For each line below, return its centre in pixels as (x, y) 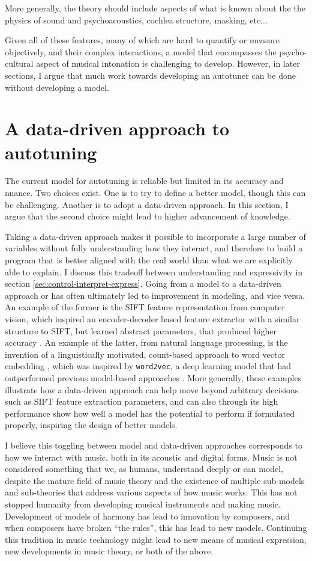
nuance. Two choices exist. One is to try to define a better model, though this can (155, 193)
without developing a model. (57, 87)
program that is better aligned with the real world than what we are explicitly (149, 260)
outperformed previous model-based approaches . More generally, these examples (153, 378)
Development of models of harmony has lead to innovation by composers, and (148, 516)
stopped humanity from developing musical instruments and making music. (143, 504)
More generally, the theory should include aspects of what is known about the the (155, 8)
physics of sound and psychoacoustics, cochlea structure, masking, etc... (136, 20)
